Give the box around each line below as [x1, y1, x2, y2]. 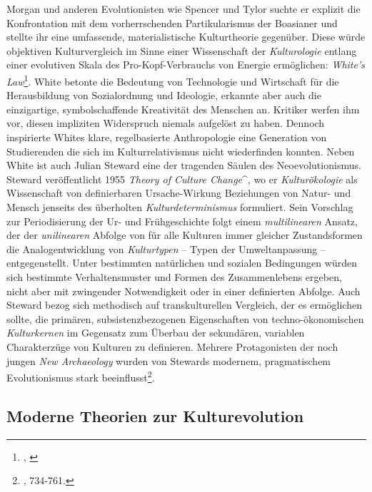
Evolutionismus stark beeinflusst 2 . [6, 368, 155, 384]
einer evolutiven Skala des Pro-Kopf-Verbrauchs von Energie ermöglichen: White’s [6, 57, 365, 72]
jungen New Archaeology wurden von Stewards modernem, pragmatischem [6, 353, 331, 368]
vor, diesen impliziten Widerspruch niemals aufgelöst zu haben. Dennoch [6, 116, 325, 130]
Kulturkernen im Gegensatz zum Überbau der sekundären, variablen [6, 325, 305, 340]
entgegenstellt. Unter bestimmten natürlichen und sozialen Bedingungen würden [6, 255, 357, 270]
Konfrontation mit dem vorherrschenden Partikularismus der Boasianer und [6, 15, 338, 30]
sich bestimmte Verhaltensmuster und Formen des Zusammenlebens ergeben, [6, 269, 342, 284]
